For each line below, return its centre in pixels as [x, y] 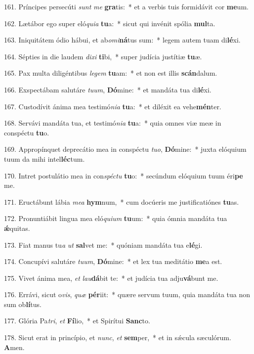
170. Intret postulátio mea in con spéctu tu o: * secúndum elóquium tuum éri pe [124, 175]
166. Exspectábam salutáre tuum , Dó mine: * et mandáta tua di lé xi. [108, 89]
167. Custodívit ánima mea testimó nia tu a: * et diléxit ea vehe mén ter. [113, 106]
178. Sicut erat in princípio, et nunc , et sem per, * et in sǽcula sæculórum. [118, 337]
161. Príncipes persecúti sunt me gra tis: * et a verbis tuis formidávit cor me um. [126, 6]
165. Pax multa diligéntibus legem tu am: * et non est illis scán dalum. [111, 73]
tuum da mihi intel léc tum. [44, 158]
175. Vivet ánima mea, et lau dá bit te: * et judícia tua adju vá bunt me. [111, 278]
